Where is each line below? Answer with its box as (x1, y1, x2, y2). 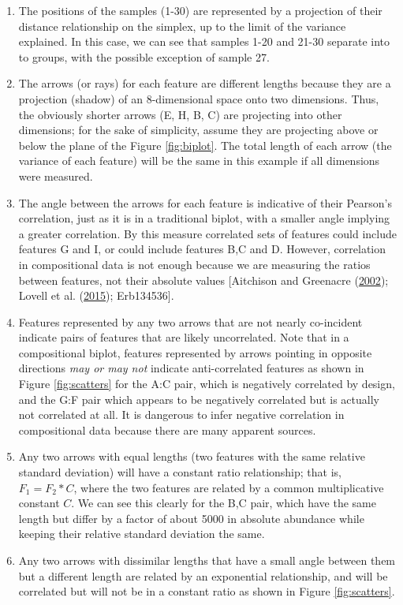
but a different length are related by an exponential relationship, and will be (18, 567, 388, 584)
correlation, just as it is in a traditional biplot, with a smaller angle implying (18, 210, 390, 226)
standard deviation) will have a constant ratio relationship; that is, (18, 464, 341, 480)
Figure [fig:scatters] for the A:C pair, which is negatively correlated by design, (18, 375, 395, 392)
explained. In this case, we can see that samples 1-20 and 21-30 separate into (18, 33, 390, 50)
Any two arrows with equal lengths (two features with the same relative (18, 448, 365, 465)
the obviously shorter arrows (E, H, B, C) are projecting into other (18, 106, 342, 122)
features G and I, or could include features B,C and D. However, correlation (18, 241, 386, 257)
